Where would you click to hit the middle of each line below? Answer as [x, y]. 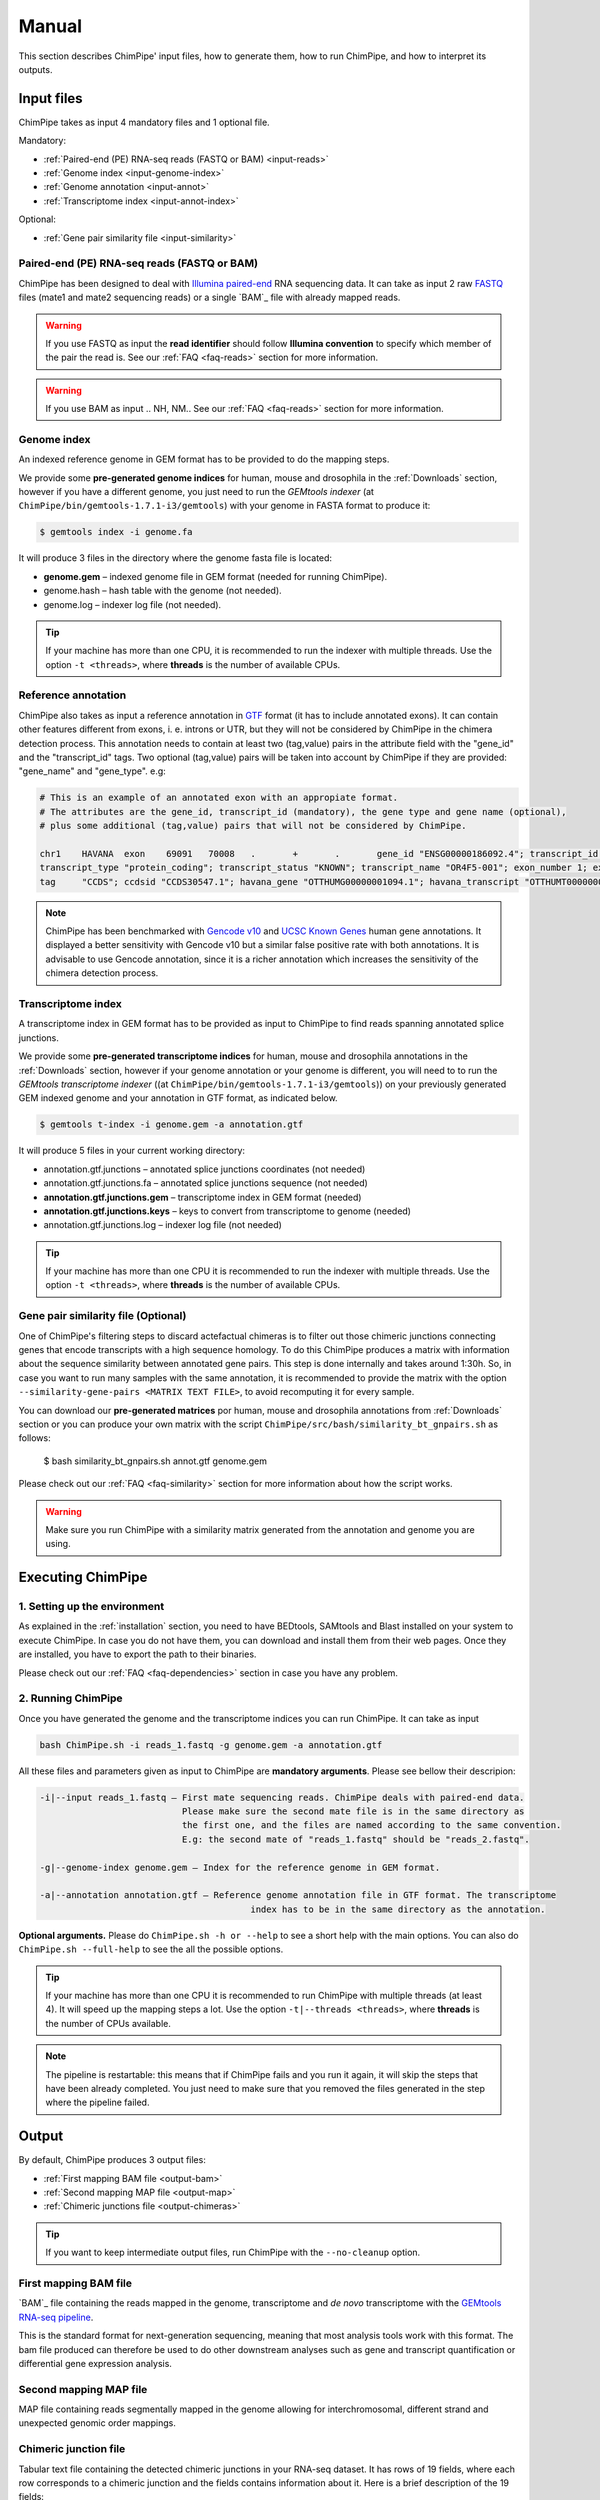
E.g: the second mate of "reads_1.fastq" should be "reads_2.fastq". [355, 1839]
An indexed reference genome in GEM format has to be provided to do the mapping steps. [204, 459]
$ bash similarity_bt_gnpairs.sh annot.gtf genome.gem [155, 1461]
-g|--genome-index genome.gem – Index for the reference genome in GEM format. [240, 1867]
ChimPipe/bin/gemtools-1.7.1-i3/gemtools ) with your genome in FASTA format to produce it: [224, 506]
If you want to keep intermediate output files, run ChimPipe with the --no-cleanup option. [233, 2252]
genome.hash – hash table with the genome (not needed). [162, 591]
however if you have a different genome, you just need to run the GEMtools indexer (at [196, 491]
